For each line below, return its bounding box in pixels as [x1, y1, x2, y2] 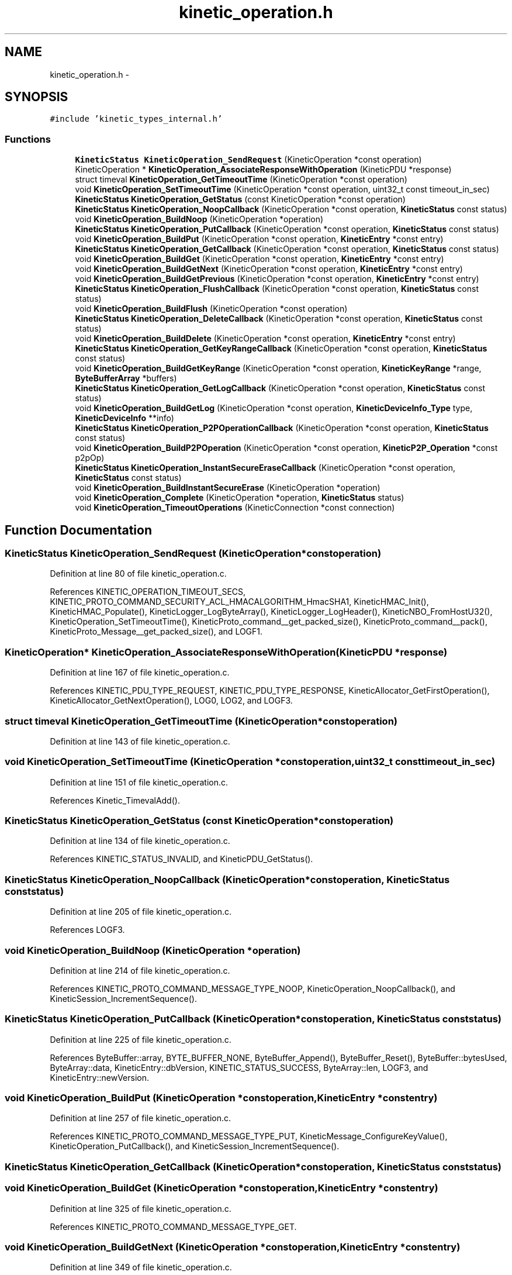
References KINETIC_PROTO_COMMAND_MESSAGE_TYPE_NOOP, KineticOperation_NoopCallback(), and [50, 983, 455, 994]
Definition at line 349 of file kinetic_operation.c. [50, 1262, 232, 1273]
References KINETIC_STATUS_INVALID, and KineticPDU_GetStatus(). [50, 854, 313, 864]
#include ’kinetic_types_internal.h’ [50, 114, 223, 124]
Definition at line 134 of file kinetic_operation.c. [50, 836, 230, 846]
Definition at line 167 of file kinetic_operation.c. [50, 667, 230, 678]
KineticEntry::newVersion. [50, 1072, 149, 1083]
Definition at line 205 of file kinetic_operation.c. [50, 907, 232, 917]
